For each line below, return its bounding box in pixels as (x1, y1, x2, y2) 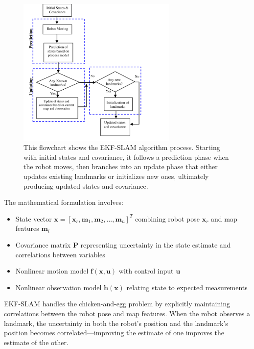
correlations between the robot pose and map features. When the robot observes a (4, 308, 251, 318)
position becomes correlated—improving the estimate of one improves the (4, 327, 224, 338)
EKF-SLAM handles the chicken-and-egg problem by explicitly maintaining (4, 299, 230, 309)
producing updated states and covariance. (23, 180, 148, 191)
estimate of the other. (4, 337, 69, 347)
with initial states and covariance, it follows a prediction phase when (23, 151, 229, 162)
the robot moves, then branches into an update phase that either (23, 161, 218, 172)
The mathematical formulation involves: (4, 197, 123, 207)
